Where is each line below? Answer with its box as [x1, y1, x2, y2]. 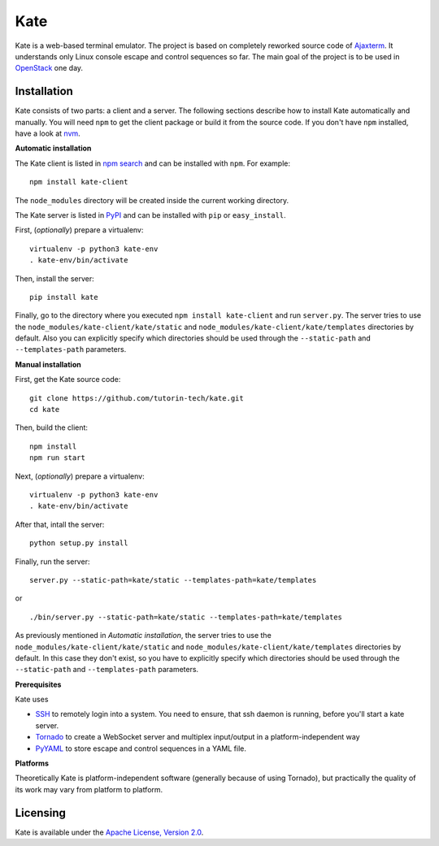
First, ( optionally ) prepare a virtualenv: [15, 225, 144, 235]
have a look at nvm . [15, 128, 80, 138]
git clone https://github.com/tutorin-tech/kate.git [29, 393, 244, 402]
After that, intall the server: [15, 519, 105, 529]
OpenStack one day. [15, 63, 84, 73]
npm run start [29, 453, 85, 462]
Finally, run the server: [15, 557, 90, 566]
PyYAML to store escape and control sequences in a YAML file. [35, 744, 247, 753]
